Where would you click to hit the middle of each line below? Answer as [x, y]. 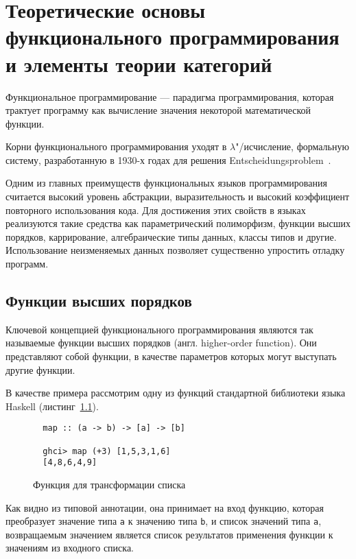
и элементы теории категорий [139, 63]
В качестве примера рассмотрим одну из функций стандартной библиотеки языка [176, 393]
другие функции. [40, 369]
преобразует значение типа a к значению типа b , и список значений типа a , [164, 521]
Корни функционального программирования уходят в [116, 146]
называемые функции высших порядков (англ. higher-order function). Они [161, 343]
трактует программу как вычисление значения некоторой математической [158, 110]
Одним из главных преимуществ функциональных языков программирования [166, 183]
